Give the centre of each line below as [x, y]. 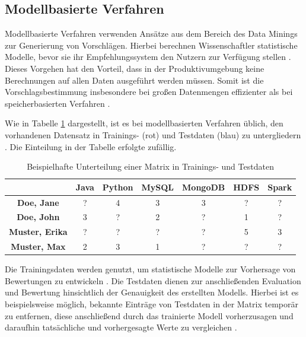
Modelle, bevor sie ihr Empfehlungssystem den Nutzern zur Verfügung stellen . [148, 57]
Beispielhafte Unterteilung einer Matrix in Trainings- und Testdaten [150, 166]
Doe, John [38, 217]
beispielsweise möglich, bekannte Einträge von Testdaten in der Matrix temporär [152, 303]
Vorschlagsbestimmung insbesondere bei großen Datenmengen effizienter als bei [149, 92]
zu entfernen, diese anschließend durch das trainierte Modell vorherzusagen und [149, 315]
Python [118, 187]
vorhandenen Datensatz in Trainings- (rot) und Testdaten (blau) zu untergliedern [153, 134]
